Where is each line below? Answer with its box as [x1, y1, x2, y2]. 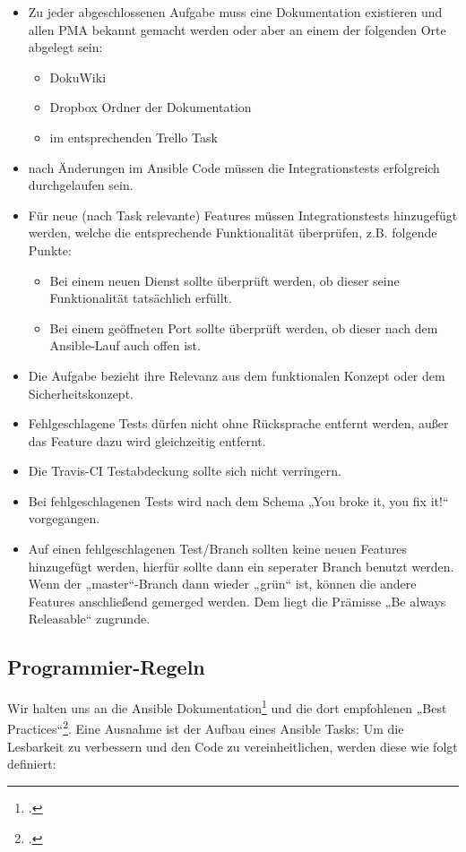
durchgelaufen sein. [28, 176, 134, 194]
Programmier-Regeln [7, 653, 205, 681]
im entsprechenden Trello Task [49, 127, 218, 146]
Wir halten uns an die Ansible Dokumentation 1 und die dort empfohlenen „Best [7, 696, 447, 717]
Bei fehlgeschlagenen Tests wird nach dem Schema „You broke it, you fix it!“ [28, 491, 449, 510]
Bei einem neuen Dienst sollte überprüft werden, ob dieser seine [49, 271, 400, 289]
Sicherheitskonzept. [28, 383, 134, 402]
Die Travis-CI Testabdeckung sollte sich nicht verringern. [28, 461, 341, 480]
